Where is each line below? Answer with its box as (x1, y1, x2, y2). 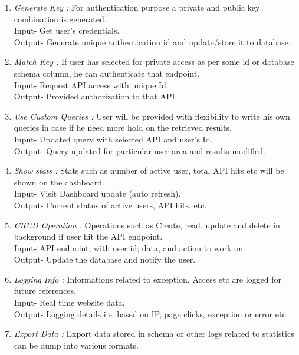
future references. (14, 284, 76, 297)
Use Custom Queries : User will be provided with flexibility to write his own (14, 110, 290, 122)
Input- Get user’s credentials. (14, 24, 120, 37)
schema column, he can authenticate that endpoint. (14, 67, 200, 79)
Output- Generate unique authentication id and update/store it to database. (14, 35, 291, 48)
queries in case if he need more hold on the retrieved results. (14, 121, 232, 134)
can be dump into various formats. (14, 339, 139, 351)
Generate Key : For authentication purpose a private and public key (14, 1, 260, 13)
